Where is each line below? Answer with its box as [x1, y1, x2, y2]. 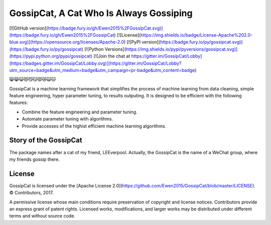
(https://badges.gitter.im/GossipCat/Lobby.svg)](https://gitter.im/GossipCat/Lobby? [9, 60, 182, 66]
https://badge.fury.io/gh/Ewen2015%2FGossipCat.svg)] [48, 25, 163, 31]
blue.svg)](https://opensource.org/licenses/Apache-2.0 [9, 39, 124, 45]
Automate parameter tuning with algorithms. [22, 116, 113, 122]
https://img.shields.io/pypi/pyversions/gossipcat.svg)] [125, 46, 238, 52]
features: [9, 99, 28, 105]
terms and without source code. [9, 213, 75, 219]
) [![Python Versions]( [81, 46, 126, 52]
